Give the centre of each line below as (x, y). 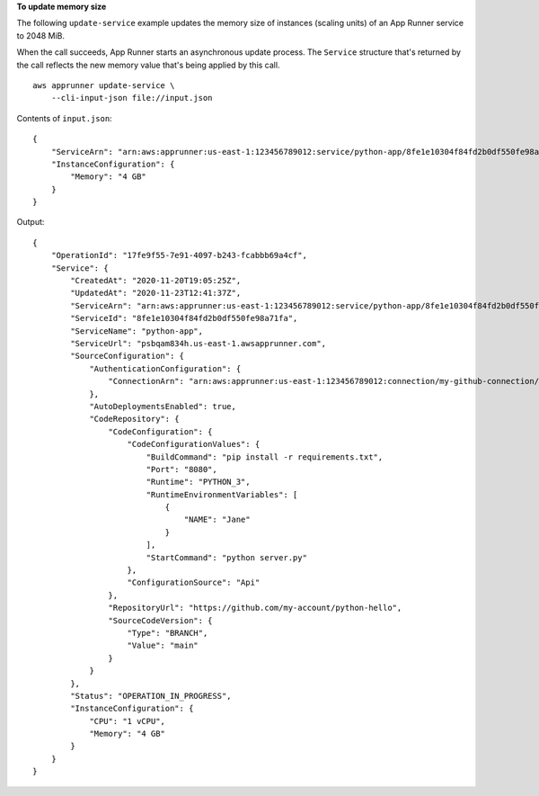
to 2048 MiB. (41, 35)
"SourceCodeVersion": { (160, 620)
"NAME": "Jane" (217, 520)
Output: (31, 222)
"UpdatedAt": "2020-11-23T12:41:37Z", (156, 293)
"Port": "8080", (181, 469)
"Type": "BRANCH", (168, 633)
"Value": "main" (163, 646)
